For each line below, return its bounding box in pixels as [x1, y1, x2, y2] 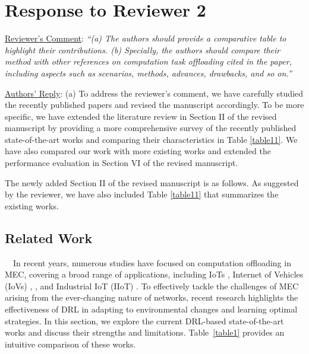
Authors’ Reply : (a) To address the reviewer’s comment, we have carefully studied [5, 87, 304, 99]
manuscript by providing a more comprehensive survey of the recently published [5, 122, 297, 134]
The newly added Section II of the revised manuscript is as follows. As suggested [5, 176, 299, 189]
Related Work [5, 228, 93, 247]
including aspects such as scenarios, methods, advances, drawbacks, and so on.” [5, 66, 292, 79]
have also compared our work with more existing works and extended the [5, 145, 272, 157]
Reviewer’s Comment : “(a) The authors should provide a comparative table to [5, 32, 286, 44]
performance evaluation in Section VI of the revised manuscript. [5, 157, 238, 169]
